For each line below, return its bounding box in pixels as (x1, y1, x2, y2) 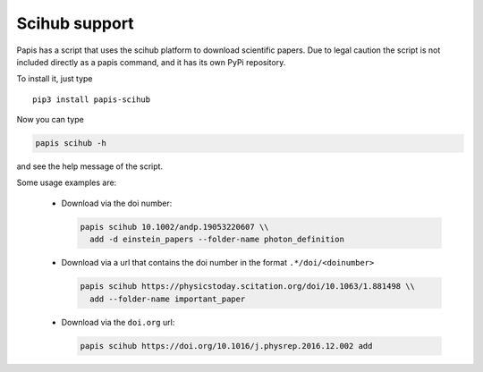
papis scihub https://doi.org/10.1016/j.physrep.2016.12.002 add (80, 341, 373, 351)
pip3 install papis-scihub (32, 94, 151, 105)
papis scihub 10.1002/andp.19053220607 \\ (80, 222, 269, 232)
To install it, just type (16, 73, 93, 84)
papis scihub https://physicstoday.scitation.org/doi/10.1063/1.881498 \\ (80, 282, 416, 292)
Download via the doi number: (61, 198, 173, 208)
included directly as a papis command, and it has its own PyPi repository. (16, 56, 286, 67)
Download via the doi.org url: (61, 317, 175, 327)
